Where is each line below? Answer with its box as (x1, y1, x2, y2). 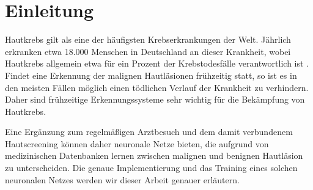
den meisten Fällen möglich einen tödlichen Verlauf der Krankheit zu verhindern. (5, 81, 309, 93)
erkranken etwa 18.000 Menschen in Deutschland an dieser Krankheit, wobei (5, 45, 291, 57)
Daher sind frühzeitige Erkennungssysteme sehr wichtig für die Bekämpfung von (5, 93, 305, 106)
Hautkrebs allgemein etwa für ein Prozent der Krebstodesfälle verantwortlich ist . (5, 57, 309, 70)
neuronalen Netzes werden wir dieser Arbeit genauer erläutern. (5, 173, 240, 186)
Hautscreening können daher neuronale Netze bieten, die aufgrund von (5, 137, 269, 150)
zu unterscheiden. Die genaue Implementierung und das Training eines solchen (5, 161, 298, 174)
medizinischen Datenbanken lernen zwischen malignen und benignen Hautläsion (5, 149, 303, 162)
